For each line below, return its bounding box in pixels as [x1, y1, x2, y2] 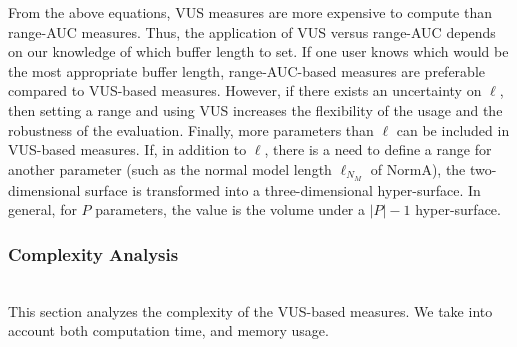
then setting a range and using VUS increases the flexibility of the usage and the [8, 99, 503, 120]
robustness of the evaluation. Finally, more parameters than [8, 119, 374, 140]
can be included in [396, 119, 510, 140]
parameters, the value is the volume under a [95, 199, 366, 220]
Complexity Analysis [8, 241, 179, 266]
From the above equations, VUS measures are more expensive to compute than [8, 2, 493, 22]
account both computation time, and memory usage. [8, 320, 329, 341]
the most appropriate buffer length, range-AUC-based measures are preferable [8, 60, 485, 81]
